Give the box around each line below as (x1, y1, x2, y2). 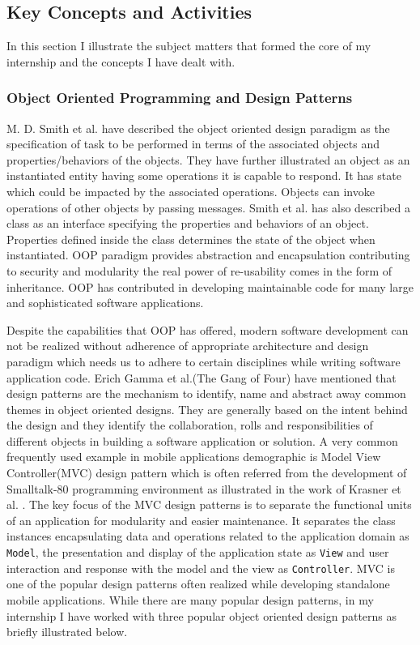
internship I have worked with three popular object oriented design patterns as (6, 607, 397, 624)
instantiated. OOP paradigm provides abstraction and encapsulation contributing (6, 246, 410, 263)
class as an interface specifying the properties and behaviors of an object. (6, 215, 369, 232)
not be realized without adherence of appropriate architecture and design (6, 337, 369, 354)
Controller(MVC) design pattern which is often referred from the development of (6, 464, 407, 481)
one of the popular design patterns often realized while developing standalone (6, 575, 390, 592)
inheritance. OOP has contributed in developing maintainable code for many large (6, 278, 414, 295)
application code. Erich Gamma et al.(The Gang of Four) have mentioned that (6, 369, 397, 386)
